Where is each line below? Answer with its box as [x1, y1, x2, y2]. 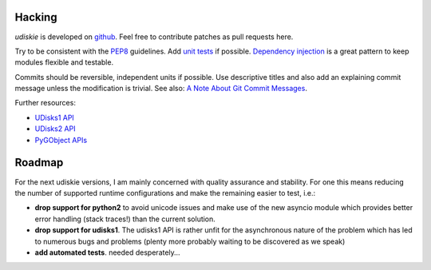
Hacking [14, 10, 57, 24]
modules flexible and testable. [14, 58, 114, 67]
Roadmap [14, 156, 64, 169]
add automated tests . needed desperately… [34, 248, 180, 257]
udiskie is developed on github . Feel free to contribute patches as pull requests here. [14, 32, 294, 42]
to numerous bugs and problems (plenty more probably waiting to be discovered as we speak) [34, 236, 346, 246]
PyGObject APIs [34, 135, 88, 145]
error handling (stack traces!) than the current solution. [34, 214, 215, 224]
